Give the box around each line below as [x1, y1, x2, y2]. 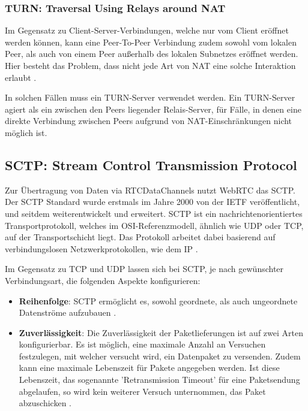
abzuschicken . [19, 397, 71, 409]
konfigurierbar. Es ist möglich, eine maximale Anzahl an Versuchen [19, 338, 266, 350]
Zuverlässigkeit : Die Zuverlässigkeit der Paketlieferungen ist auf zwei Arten [19, 326, 303, 339]
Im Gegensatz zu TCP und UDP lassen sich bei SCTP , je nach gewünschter [5, 262, 284, 275]
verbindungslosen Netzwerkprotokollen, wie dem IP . [5, 242, 198, 255]
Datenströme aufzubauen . [19, 306, 116, 319]
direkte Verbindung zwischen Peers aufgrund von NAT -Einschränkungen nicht [5, 114, 292, 127]
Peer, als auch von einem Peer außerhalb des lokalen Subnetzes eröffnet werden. [5, 47, 298, 60]
